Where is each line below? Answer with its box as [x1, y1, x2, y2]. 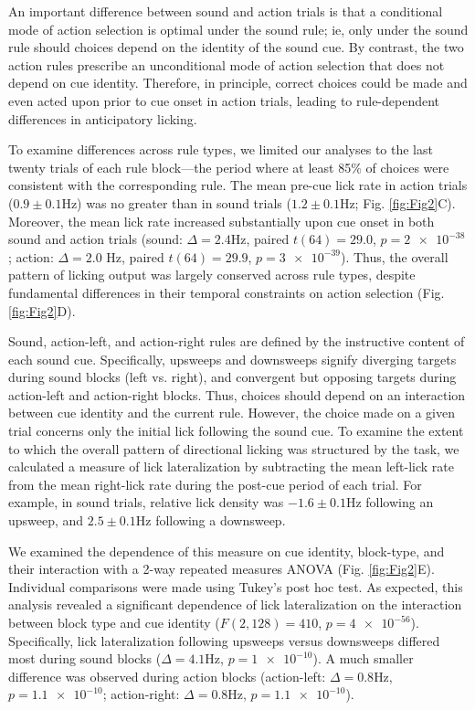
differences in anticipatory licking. [8, 109, 197, 128]
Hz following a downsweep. [135, 511, 286, 530]
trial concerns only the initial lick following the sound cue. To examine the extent [8, 421, 464, 440]
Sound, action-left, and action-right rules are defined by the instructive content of [8, 332, 465, 351]
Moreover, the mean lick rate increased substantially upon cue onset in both [8, 211, 435, 230]
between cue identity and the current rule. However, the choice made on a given [8, 403, 455, 422]
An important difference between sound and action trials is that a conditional [8, 2, 443, 20]
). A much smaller [312, 649, 414, 668]
